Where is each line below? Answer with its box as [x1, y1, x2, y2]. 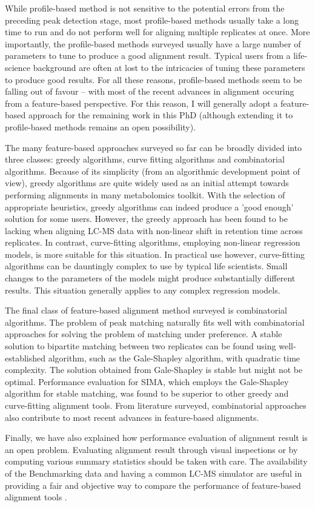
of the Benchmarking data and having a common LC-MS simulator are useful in [5, 466, 302, 479]
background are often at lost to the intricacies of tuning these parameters [33, 61, 305, 73]
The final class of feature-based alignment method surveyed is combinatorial [5, 304, 287, 317]
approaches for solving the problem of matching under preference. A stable [5, 327, 282, 340]
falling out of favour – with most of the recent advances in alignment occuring [5, 85, 294, 98]
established [5, 351, 46, 364]
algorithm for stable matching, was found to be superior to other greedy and [5, 387, 289, 400]
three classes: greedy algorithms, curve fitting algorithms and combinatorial [5, 153, 285, 166]
